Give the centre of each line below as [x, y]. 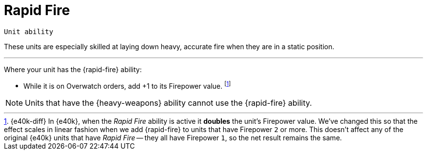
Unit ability [29, 31]
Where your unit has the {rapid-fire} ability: [73, 69]
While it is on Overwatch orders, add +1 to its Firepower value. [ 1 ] [127, 85]
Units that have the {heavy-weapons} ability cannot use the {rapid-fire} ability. [168, 103]
